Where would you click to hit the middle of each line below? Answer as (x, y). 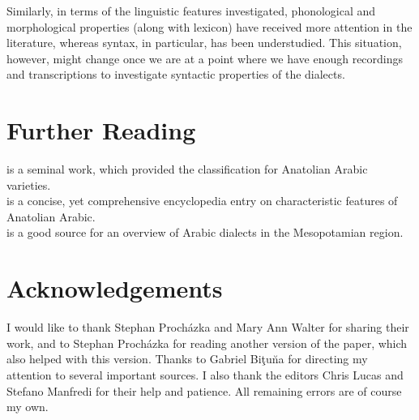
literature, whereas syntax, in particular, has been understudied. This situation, (204, 43)
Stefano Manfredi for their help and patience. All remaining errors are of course (204, 390)
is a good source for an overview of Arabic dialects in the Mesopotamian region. (205, 232)
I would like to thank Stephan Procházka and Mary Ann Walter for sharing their (208, 327)
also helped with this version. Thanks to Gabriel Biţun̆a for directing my (187, 359)
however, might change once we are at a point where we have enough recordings (205, 58)
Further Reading (101, 130)
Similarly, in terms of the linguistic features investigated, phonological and (191, 11)
